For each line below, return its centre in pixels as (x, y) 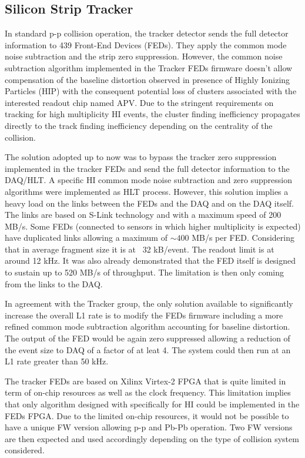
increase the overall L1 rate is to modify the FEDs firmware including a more (144, 315)
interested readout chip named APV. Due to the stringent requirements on (139, 102)
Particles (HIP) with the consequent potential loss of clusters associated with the (151, 91)
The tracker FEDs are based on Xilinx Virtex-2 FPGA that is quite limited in (145, 381)
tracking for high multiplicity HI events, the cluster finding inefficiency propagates (152, 114)
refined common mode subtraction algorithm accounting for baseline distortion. (148, 326)
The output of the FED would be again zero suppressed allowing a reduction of (148, 338)
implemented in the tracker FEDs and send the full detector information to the (147, 168)
